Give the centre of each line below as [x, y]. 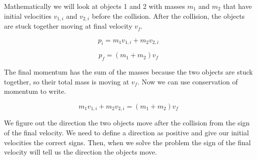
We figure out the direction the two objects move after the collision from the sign [127, 123]
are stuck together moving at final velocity [68, 26]
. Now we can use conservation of [188, 81]
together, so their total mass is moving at [67, 81]
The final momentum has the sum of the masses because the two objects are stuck [128, 72]
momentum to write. [35, 91]
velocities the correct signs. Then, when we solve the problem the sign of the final [128, 142]
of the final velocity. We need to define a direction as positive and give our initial [127, 133]
